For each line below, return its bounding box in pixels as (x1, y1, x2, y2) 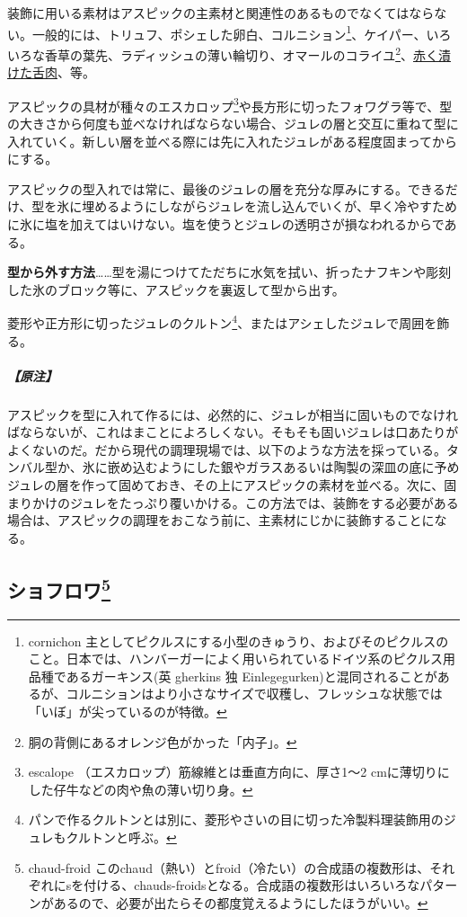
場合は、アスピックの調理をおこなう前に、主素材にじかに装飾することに (7, 511, 435, 530)
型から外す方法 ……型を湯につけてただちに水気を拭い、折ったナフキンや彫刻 (7, 263, 452, 281)
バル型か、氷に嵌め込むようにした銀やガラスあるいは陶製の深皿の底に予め (19, 458, 460, 476)
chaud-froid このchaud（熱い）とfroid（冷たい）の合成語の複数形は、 (28, 858, 430, 877)
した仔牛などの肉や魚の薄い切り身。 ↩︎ (28, 779, 253, 798)
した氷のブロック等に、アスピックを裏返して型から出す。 (7, 280, 345, 298)
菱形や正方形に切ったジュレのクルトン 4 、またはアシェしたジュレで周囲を (7, 311, 437, 332)
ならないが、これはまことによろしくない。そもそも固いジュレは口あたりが (19, 423, 459, 441)
